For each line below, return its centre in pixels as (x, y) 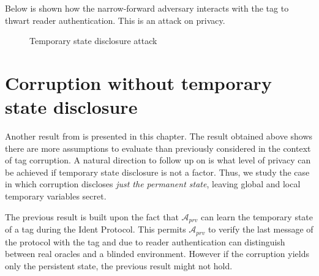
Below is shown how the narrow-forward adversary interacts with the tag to (147, 8)
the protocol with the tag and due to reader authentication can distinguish (145, 241)
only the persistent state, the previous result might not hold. (119, 265)
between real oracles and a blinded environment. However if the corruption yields (157, 254)
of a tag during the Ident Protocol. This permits (96, 229)
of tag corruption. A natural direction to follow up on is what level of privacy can (158, 160)
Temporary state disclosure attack (93, 41)
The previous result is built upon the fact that (92, 216)
